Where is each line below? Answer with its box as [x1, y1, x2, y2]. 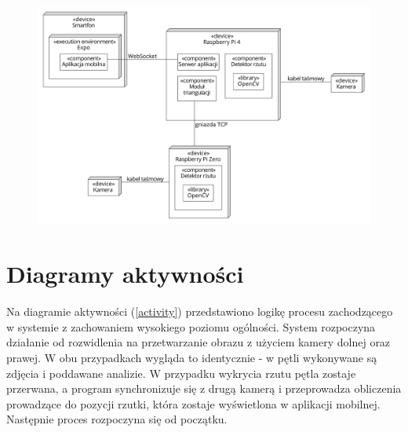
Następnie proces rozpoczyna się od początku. [6, 411, 228, 427]
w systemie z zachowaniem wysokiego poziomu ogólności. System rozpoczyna [6, 318, 376, 335]
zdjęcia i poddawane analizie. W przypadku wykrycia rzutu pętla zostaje [6, 364, 356, 381]
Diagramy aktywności [6, 258, 244, 290]
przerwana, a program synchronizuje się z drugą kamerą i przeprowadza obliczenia [6, 380, 402, 397]
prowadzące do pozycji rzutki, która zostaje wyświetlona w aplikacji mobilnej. [6, 395, 381, 412]
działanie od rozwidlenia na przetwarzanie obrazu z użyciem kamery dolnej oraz [6, 334, 391, 350]
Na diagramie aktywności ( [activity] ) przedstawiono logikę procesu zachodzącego [6, 303, 393, 320]
